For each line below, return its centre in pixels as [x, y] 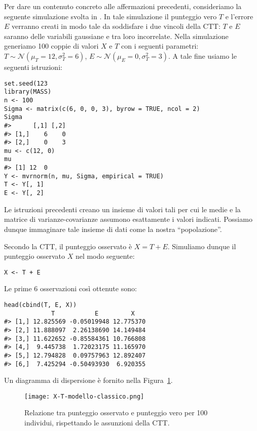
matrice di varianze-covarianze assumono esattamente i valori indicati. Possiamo [128, 219]
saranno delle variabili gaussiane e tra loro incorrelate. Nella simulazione [116, 36]
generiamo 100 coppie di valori [51, 46]
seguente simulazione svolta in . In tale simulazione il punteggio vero [111, 16]
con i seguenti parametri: [160, 46]
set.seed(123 [26, 83]
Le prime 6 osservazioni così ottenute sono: [70, 288]
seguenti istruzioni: [33, 67]
